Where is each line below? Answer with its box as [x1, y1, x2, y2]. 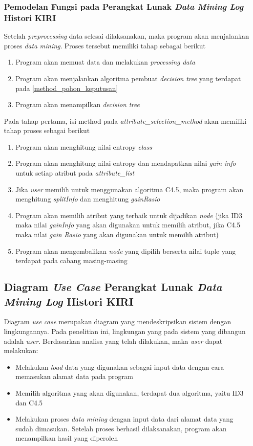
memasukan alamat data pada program [15, 371, 133, 381]
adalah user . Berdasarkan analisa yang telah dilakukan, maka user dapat [4, 335, 223, 346]
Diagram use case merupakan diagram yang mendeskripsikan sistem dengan [4, 316, 231, 327]
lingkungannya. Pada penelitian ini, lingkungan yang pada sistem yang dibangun [4, 326, 246, 336]
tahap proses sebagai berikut [4, 125, 90, 135]
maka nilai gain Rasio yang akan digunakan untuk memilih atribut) [15, 229, 219, 240]
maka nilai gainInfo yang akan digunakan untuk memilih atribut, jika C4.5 [15, 220, 240, 230]
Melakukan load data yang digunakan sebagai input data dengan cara [15, 361, 224, 372]
